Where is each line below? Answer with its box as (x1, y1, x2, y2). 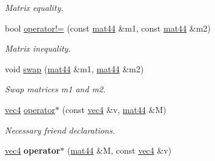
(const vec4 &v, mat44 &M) (62, 103, 167, 115)
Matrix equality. (5, 1, 64, 13)
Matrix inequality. (5, 42, 71, 55)
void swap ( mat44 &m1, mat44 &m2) (5, 62, 144, 75)
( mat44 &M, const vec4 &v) (67, 144, 171, 157)
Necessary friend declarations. (5, 123, 115, 136)
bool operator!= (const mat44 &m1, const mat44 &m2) (5, 21, 211, 34)
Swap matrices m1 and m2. (5, 83, 106, 95)
